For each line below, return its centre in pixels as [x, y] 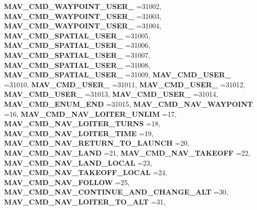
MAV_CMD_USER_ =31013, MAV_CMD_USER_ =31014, [111, 94]
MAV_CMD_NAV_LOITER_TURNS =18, [82, 123]
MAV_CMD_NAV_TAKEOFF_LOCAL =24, [86, 172]
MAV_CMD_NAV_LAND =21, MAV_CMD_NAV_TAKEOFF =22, [127, 152]
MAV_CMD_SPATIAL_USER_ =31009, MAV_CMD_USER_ [118, 75]
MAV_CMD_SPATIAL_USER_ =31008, [77, 65]
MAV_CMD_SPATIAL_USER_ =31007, [77, 55]
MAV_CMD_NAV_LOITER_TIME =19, [79, 133]
